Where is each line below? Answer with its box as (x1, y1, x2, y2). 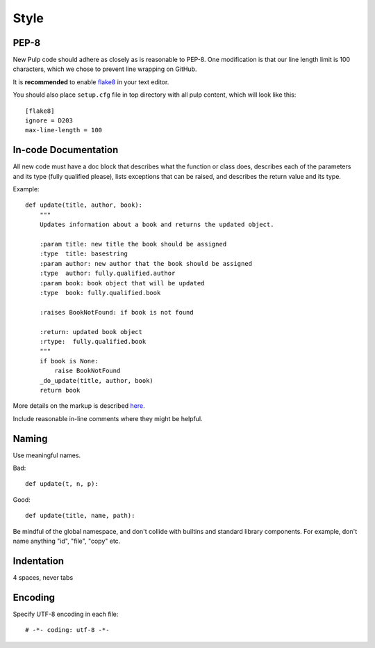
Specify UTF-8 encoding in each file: (12, 610, 119, 618)
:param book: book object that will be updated (39, 279, 205, 287)
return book (39, 386, 81, 394)
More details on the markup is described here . (12, 402, 145, 410)
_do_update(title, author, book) (39, 377, 154, 384)
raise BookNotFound (54, 367, 121, 375)
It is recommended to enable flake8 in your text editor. (12, 77, 169, 86)
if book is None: (39, 357, 99, 365)
